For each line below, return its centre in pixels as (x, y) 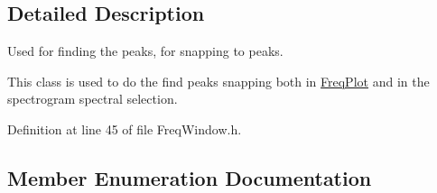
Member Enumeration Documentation (190, 177)
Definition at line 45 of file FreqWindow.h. (125, 129)
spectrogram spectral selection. (93, 99)
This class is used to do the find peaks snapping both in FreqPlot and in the (218, 81)
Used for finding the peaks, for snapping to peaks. (145, 51)
